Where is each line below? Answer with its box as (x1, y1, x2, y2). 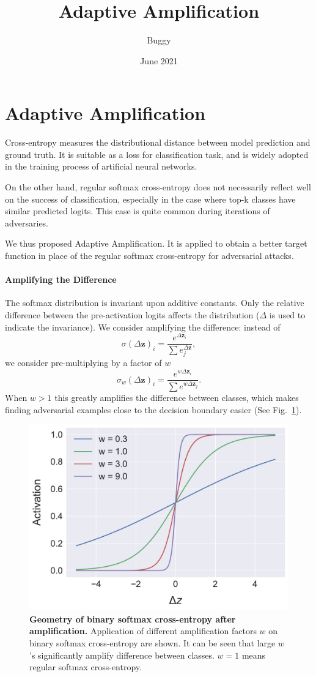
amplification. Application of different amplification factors (29, 624, 257, 637)
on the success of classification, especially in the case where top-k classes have (5, 192, 296, 205)
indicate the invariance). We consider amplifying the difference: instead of (5, 320, 281, 333)
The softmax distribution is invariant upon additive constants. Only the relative (5, 296, 304, 309)
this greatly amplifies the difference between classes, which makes (54, 391, 299, 404)
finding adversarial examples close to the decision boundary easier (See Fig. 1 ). (5, 403, 302, 416)
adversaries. (5, 216, 49, 229)
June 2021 (140, 54, 178, 67)
